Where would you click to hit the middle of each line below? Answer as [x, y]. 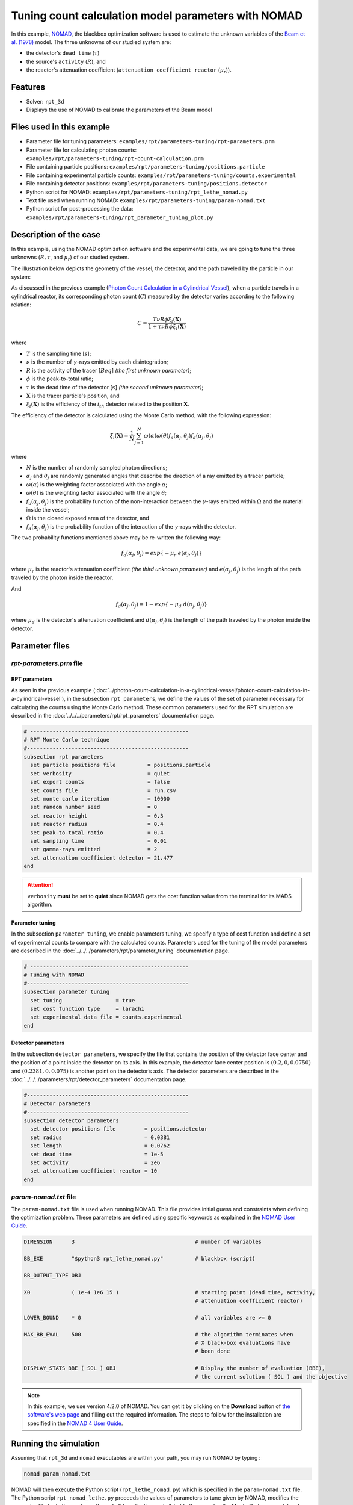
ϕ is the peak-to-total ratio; [60, 379]
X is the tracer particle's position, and [73, 396]
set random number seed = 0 [94, 807]
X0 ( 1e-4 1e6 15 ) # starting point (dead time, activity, [170, 1292]
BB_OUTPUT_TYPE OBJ [52, 1275]
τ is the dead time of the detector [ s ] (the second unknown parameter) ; [115, 387]
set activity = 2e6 [95, 1163]
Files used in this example [61, 127]
